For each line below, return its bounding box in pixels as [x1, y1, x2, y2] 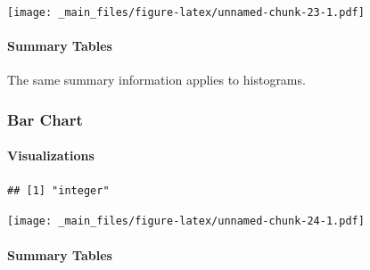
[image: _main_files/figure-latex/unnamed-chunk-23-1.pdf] [7, 6, 365, 19]
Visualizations [7, 146, 95, 165]
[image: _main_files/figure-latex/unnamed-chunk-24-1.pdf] [7, 215, 365, 228]
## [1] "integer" [7, 184, 110, 197]
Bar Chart [7, 108, 83, 130]
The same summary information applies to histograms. [7, 70, 306, 89]
